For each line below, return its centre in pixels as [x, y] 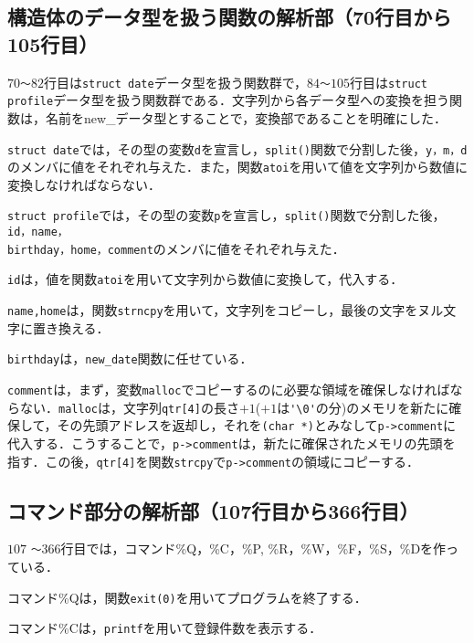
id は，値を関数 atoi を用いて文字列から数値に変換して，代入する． [205, 279]
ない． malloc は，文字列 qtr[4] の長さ [129, 407]
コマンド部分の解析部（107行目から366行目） [213, 510]
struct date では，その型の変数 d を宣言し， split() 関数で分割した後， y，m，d [237, 148]
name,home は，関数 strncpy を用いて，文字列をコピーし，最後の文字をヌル [226, 310]
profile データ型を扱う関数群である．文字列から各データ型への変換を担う [228, 100]
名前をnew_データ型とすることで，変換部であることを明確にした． [246, 117]
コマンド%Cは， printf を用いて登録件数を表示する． [165, 628]
